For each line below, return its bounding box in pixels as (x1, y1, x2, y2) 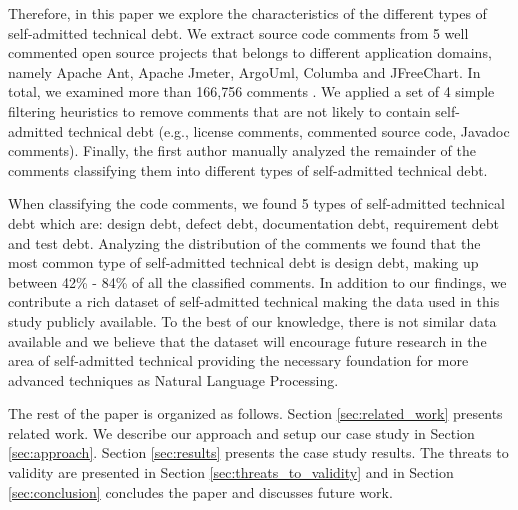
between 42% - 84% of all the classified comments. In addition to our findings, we (8, 271, 507, 292)
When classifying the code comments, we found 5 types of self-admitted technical (8, 193, 505, 214)
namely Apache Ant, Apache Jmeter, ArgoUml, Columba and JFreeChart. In (8, 61, 481, 82)
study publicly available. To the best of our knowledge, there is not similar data (8, 310, 497, 331)
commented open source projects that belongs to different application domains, (8, 42, 492, 63)
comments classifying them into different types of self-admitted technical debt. (8, 159, 488, 180)
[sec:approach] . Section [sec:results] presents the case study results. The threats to (8, 442, 509, 463)
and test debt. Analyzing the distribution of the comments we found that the (8, 232, 481, 253)
